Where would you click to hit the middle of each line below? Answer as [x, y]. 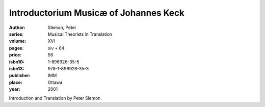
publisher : [20, 76]
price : [15, 55]
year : [15, 89]
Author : [17, 27]
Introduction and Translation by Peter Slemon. [55, 98]
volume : [18, 41]
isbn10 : [17, 62]
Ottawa [55, 82]
